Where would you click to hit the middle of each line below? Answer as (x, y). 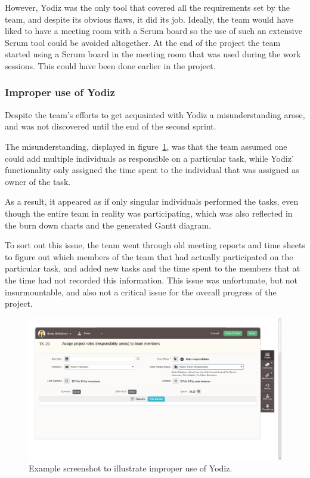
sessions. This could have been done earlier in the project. (110, 65)
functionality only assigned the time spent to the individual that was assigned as (152, 170)
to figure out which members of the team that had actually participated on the (149, 256)
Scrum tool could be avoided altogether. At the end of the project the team (143, 42)
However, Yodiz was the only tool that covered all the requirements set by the (147, 7)
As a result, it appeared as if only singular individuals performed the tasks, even (152, 201)
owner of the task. (38, 181)
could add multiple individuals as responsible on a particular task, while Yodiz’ (149, 158)
